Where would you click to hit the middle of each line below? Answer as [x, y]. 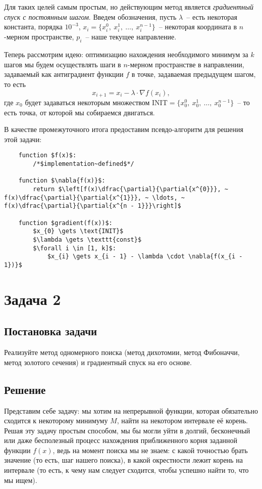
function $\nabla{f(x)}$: [62, 181]
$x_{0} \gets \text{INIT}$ [78, 231]
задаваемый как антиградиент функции [64, 74]
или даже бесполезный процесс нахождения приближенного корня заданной [121, 440]
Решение [25, 389]
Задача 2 [33, 299]
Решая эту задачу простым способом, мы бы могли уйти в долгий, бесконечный [127, 430]
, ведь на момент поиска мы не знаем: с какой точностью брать [150, 450]
